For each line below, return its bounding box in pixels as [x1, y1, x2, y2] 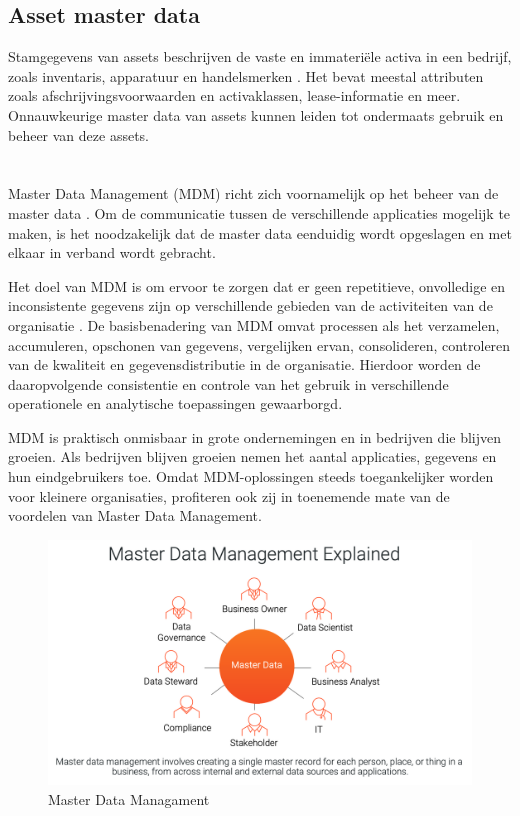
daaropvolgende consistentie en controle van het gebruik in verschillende [8, 373, 449, 394]
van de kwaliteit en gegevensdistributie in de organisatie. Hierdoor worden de [8, 354, 481, 375]
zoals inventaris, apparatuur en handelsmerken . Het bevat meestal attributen [8, 65, 484, 86]
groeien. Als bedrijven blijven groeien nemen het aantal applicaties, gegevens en [8, 446, 497, 467]
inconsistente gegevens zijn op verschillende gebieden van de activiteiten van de [8, 295, 493, 316]
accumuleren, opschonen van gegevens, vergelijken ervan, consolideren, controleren [8, 334, 511, 355]
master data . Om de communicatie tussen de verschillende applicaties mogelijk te [8, 202, 511, 223]
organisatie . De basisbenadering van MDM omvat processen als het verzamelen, [8, 314, 500, 335]
